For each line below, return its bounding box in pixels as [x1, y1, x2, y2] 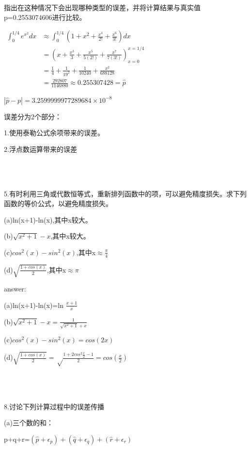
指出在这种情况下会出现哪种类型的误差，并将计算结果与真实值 [4, 2, 201, 12]
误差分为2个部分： [4, 111, 62, 121]
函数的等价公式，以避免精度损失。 [4, 198, 112, 208]
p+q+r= [4, 433, 30, 444]
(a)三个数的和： [4, 417, 53, 428]
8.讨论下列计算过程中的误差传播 [4, 401, 104, 411]
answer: [4, 284, 26, 294]
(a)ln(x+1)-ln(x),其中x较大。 [4, 214, 92, 224]
